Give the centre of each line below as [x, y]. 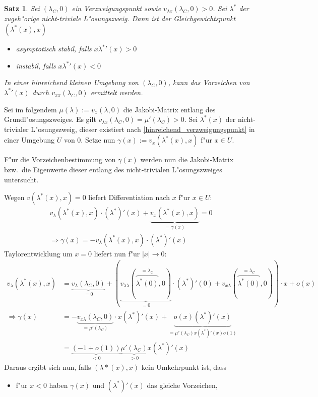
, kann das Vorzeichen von [209, 82]
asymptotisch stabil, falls [54, 49]
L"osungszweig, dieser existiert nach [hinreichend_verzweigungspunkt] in [143, 129]
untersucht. [21, 179]
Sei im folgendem [30, 109]
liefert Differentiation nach [129, 197]
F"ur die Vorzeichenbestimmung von [60, 159]
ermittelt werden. [117, 92]
